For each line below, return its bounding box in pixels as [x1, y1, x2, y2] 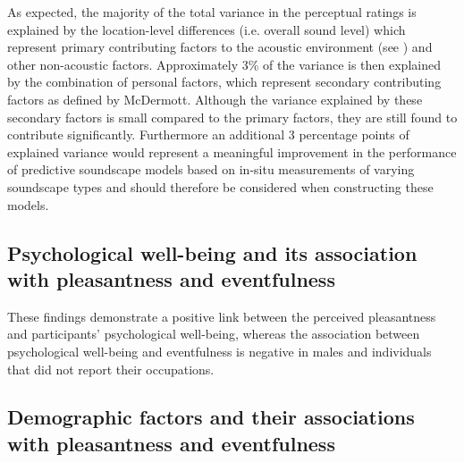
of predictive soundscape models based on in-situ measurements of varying [7, 160, 415, 179]
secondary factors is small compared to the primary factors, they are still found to [7, 107, 458, 126]
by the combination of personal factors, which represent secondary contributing [7, 72, 442, 91]
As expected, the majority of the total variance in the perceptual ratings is [7, 3, 417, 21]
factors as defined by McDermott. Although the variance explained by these [7, 89, 423, 108]
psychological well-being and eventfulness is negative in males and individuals [7, 341, 432, 360]
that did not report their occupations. [7, 359, 215, 378]
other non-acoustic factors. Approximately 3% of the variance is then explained [7, 55, 441, 73]
